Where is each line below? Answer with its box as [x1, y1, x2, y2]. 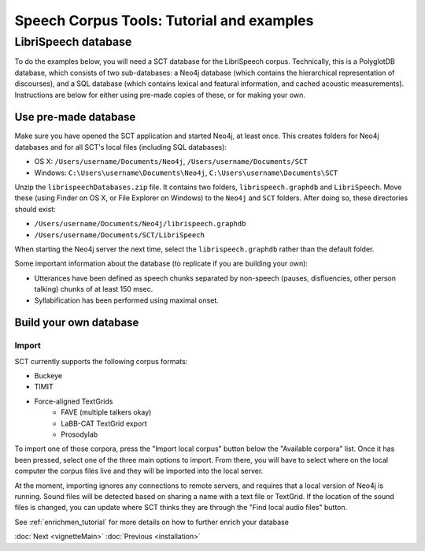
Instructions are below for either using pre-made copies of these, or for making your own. [14, 90, 306, 99]
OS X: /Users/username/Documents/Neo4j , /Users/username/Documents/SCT [34, 157, 308, 166]
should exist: [14, 204, 57, 214]
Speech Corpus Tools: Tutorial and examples [14, 12, 314, 29]
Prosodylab [61, 430, 98, 439]
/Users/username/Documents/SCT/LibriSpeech [34, 230, 205, 240]
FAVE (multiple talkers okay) [61, 408, 152, 417]
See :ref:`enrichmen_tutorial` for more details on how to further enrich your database [14, 517, 289, 527]
